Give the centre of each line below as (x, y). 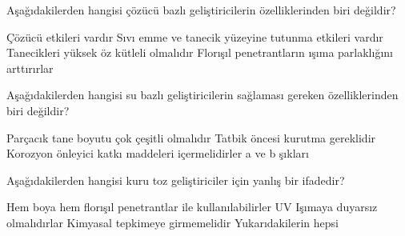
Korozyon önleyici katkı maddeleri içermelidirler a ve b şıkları (158, 153)
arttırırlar (30, 68)
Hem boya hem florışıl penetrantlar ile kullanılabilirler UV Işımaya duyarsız (192, 207)
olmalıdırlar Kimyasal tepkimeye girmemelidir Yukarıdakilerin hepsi (172, 222)
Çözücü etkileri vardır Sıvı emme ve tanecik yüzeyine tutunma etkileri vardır (195, 36)
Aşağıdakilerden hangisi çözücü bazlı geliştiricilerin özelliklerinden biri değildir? (201, 10)
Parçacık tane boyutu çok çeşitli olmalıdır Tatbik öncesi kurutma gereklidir (191, 137)
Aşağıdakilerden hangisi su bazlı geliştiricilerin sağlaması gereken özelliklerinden (202, 95)
